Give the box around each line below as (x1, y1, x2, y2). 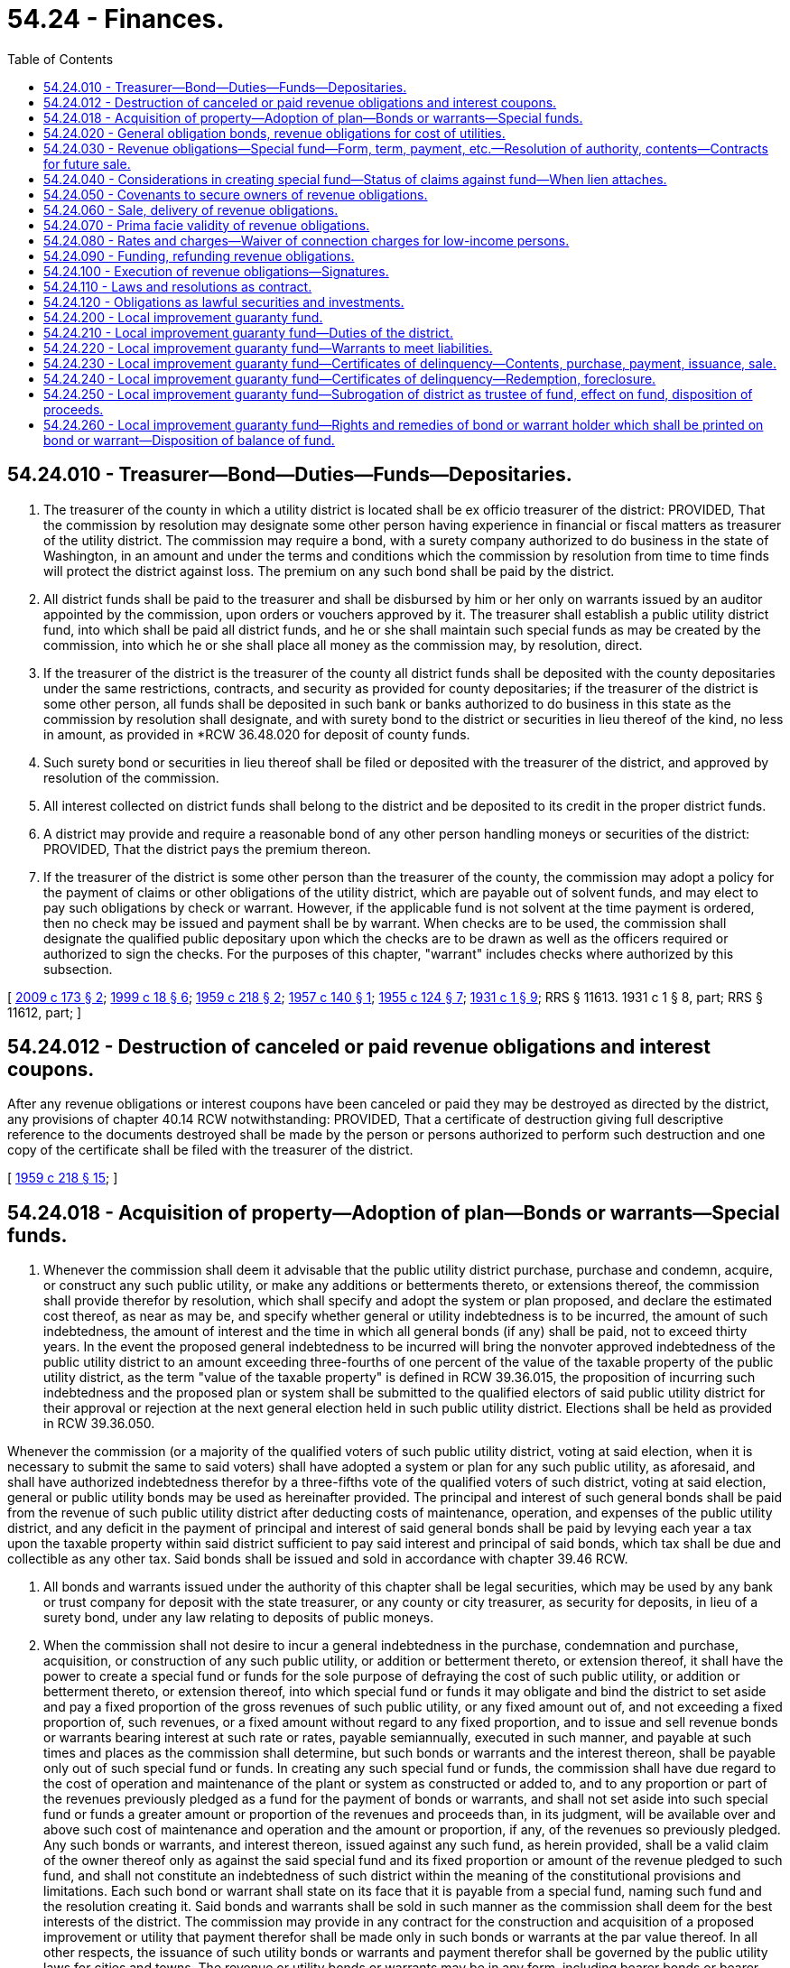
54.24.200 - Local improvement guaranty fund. (43, 309, 323, 325)
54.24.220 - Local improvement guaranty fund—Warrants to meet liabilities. (43, 339, 493, 356)
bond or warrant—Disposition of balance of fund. (43, 432, 335, 448)
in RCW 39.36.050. (43, 1416, 155, 1432)
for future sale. (43, 155, 131, 172)
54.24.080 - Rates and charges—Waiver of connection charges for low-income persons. (43, 232, 570, 248)
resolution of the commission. (43, 769, 219, 785)
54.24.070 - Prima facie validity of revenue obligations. (43, 217, 370, 233)
